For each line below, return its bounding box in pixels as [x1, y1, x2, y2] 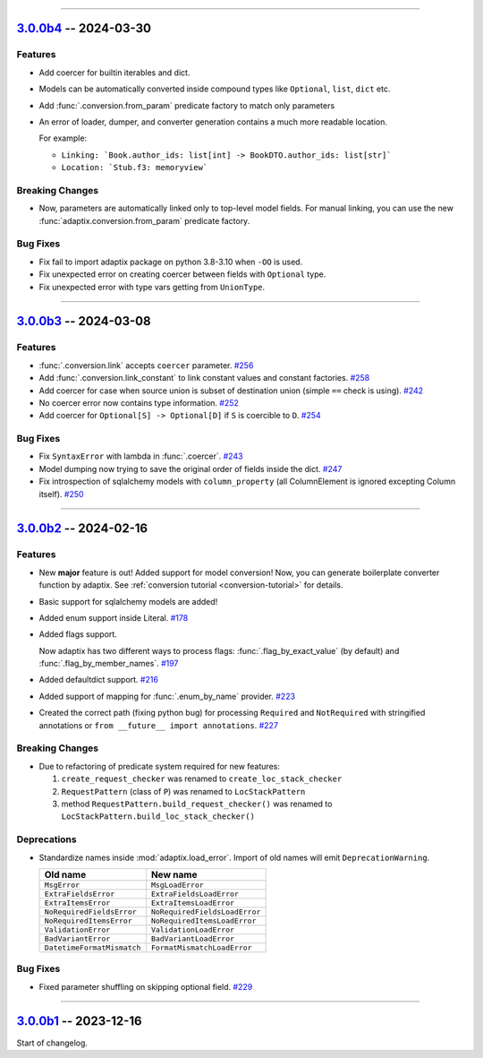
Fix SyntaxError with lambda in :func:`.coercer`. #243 [38, 451, 243, 461]
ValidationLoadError [150, 925, 235, 934]
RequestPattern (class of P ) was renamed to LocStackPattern [61, 786, 306, 796]
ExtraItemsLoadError [150, 898, 235, 907]
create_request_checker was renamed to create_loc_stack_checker [61, 773, 343, 784]
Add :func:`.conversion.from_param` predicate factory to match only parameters [38, 99, 335, 111]
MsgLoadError [150, 880, 205, 890]
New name [150, 868, 198, 881]
